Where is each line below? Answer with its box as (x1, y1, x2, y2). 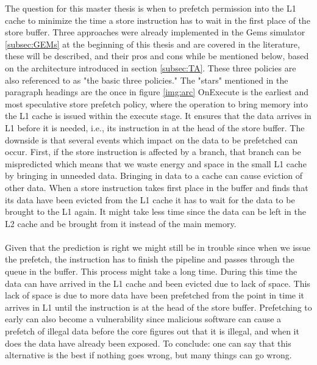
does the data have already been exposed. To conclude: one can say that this (5, 336, 291, 349)
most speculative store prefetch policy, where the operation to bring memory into (5, 97, 308, 110)
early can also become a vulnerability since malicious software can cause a (5, 313, 282, 325)
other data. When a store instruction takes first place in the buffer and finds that (5, 181, 308, 193)
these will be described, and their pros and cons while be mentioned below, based (5, 49, 309, 62)
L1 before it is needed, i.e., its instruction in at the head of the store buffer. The (5, 121, 305, 134)
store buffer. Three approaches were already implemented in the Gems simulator (5, 26, 305, 38)
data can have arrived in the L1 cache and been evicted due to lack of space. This (5, 276, 310, 289)
